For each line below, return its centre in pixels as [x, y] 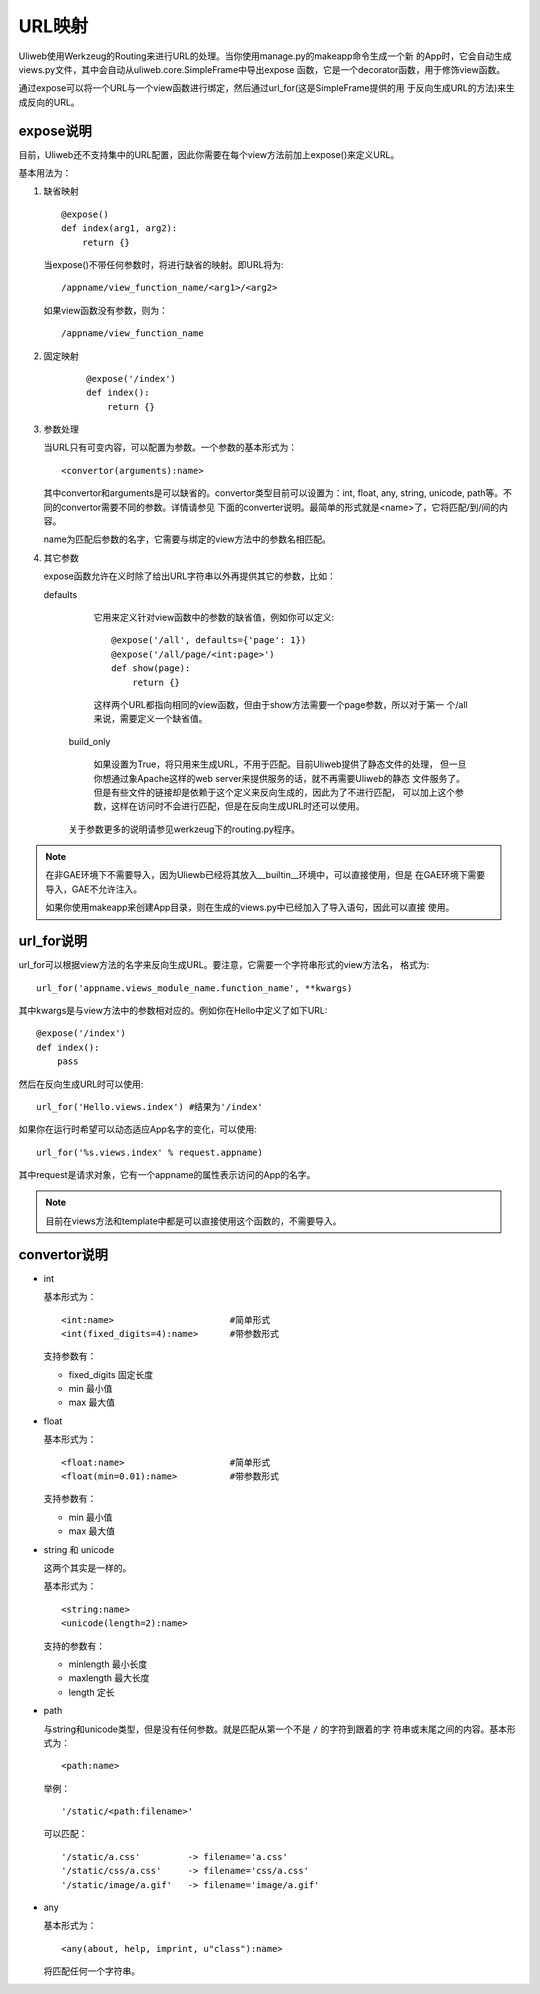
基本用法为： [45, 173]
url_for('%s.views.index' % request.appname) [150, 1152]
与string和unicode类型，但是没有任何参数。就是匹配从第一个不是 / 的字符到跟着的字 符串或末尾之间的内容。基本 [275, 1729]
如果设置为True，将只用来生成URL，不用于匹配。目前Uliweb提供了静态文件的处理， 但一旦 [280, 764]
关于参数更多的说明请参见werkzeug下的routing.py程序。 [184, 829]
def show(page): [151, 668]
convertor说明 [63, 1254]
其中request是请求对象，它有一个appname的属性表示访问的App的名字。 [167, 1175]
